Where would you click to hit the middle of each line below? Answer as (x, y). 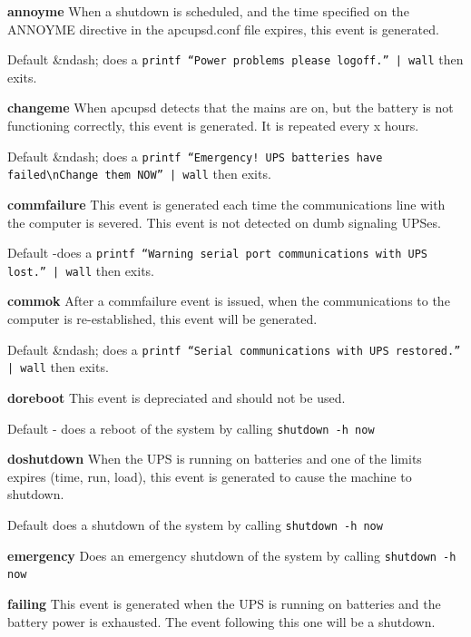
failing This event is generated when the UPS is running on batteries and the (224, 603)
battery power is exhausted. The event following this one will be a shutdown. (221, 621)
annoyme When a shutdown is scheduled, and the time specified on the (208, 11)
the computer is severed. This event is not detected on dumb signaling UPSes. (224, 222)
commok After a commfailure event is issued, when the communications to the (229, 301)
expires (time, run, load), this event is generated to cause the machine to (210, 476)
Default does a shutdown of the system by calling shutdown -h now (195, 524)
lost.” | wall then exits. (81, 270)
